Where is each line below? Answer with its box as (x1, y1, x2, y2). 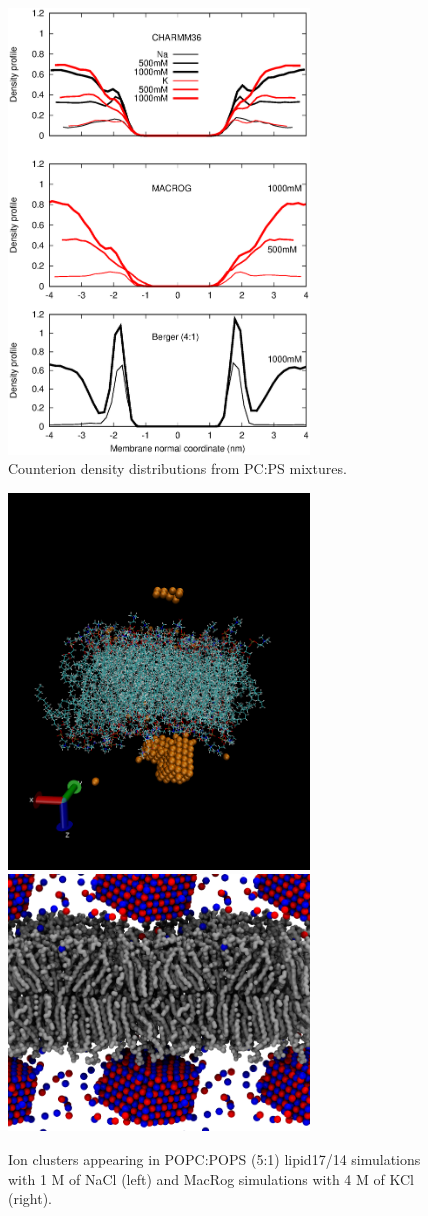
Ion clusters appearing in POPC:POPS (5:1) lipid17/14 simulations (8, 1149, 421, 1170)
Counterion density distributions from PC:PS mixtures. (8, 458, 347, 479)
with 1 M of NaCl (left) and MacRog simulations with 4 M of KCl (8, 1168, 414, 1189)
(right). (8, 1188, 53, 1209)
